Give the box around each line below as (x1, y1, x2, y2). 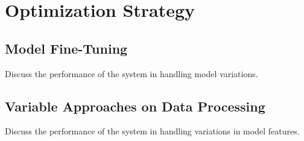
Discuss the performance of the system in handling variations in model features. (5, 125, 300, 137)
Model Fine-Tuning (5, 39, 128, 57)
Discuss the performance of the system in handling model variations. (5, 67, 258, 80)
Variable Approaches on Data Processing (5, 96, 265, 115)
